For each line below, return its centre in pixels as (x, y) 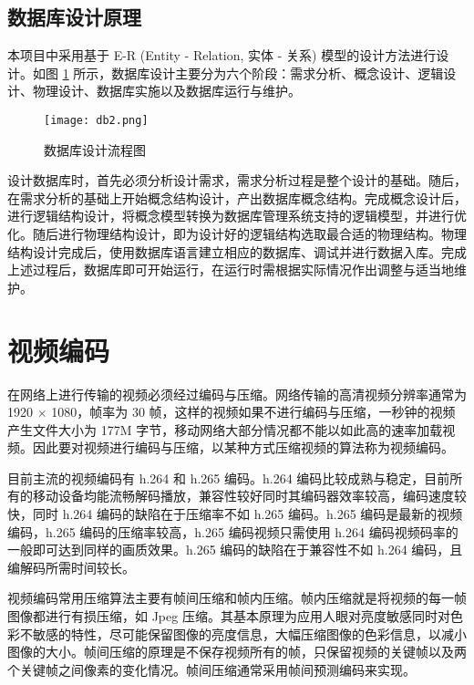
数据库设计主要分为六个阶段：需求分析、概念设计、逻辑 (278, 73)
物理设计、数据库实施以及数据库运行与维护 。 (166, 91)
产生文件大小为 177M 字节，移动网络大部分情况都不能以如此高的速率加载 (225, 429)
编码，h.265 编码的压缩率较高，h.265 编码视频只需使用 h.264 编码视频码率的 (233, 531)
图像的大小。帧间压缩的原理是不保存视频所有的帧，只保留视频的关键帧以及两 (237, 652)
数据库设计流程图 (95, 149)
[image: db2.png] (96, 120)
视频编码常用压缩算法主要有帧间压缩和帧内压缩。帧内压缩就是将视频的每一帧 (237, 598)
